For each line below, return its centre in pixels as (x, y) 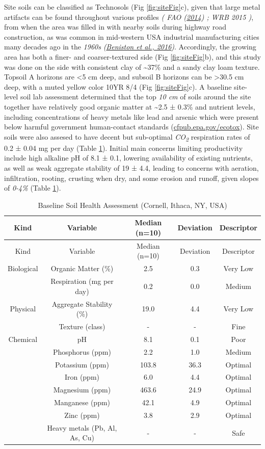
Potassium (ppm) (82, 364)
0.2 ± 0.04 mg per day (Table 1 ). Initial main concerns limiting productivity (124, 148)
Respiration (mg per (82, 281)
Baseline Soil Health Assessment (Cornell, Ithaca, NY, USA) (132, 205)
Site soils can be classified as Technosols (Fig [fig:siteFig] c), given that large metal (132, 7)
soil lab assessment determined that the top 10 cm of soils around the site (136, 97)
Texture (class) (82, 326)
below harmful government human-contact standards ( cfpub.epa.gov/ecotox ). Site (131, 127)
